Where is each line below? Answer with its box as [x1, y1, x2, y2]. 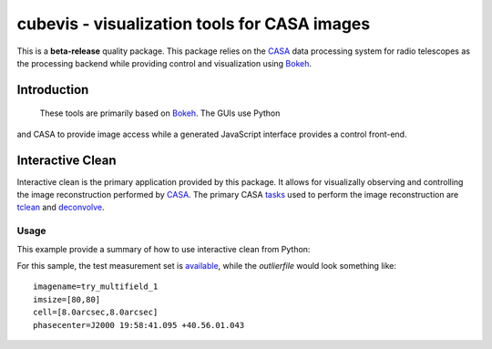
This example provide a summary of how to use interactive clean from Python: [16, 243, 311, 254]
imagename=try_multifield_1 [33, 282, 159, 292]
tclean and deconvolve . [16, 201, 105, 213]
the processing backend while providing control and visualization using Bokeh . [16, 57, 312, 68]
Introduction [16, 82, 89, 98]
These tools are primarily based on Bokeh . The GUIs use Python [39, 108, 281, 118]
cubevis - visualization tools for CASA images [16, 14, 371, 34]
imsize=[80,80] [33, 294, 101, 304]
